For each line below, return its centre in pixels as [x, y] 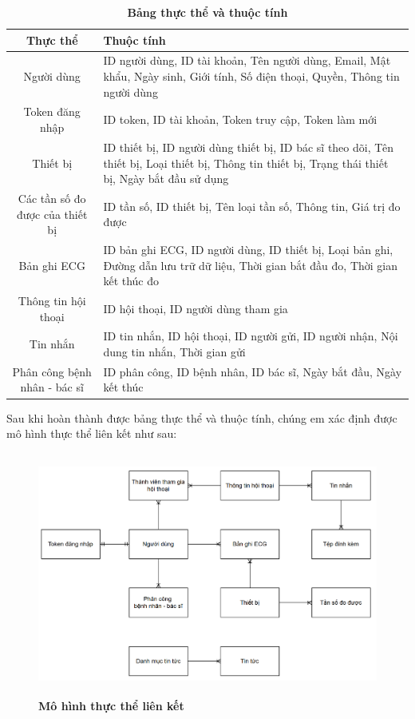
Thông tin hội [52, 300]
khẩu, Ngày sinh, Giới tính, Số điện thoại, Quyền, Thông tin [251, 76]
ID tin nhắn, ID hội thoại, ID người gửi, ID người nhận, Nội [251, 336]
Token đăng [52, 111]
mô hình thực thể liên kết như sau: [92, 433]
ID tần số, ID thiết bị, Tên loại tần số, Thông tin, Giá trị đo [252, 206]
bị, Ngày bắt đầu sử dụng [166, 179]
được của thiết [52, 214]
